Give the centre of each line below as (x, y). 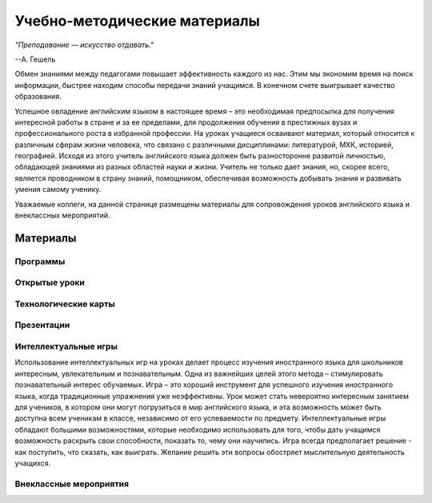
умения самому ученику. (58, 190)
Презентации (42, 325)
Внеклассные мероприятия (72, 484)
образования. (38, 97)
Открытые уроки (50, 282)
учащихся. (33, 463)
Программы (40, 261)
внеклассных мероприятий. (63, 215)
